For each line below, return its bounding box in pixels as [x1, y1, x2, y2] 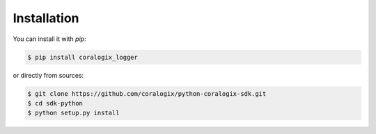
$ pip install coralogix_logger [27, 53, 139, 61]
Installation [13, 10, 79, 26]
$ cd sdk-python [27, 99, 84, 107]
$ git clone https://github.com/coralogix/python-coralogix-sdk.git [27, 90, 267, 97]
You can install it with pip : [13, 35, 86, 43]
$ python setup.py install [27, 109, 120, 117]
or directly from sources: [13, 71, 84, 79]
